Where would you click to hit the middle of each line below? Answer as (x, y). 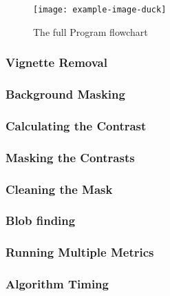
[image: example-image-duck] (100, 10)
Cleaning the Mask (59, 189)
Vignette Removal (56, 62)
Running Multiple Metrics (80, 252)
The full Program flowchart (91, 31)
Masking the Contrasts (70, 157)
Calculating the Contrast (76, 125)
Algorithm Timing (57, 284)
